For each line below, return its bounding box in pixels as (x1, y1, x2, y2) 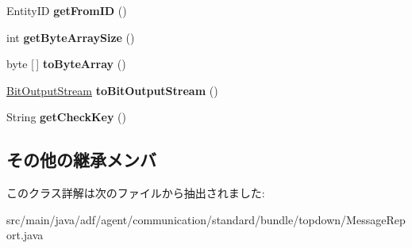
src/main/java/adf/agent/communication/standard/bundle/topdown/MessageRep (6, 211, 406, 227)
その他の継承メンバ (6, 147, 156, 172)
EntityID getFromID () (6, 2, 127, 18)
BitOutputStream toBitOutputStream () (6, 82, 218, 98)
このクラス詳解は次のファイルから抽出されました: (6, 185, 265, 201)
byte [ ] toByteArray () (6, 55, 126, 72)
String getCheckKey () (6, 109, 126, 125)
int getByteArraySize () (6, 29, 135, 45)
